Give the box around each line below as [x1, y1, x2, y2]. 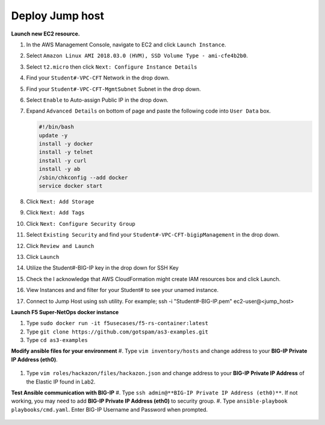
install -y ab [39, 166, 81, 173]
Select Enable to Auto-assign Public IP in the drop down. [26, 96, 169, 104]
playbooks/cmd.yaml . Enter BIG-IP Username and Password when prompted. [11, 406, 208, 413]
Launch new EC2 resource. [11, 30, 81, 37]
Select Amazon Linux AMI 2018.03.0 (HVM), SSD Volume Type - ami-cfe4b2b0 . [26, 52, 248, 60]
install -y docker [39, 140, 93, 147]
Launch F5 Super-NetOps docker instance [11, 308, 119, 315]
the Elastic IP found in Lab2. [26, 378, 96, 385]
